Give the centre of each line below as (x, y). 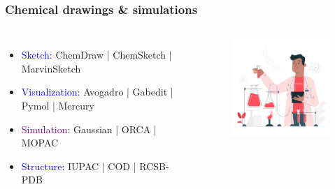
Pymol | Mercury (58, 105)
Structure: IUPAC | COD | (79, 166)
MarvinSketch (51, 68)
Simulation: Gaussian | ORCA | (89, 129)
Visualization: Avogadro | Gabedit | (97, 92)
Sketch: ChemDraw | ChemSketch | (97, 55)
